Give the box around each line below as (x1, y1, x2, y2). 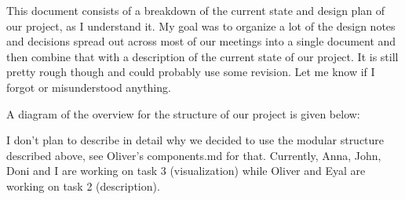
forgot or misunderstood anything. (6, 78, 171, 95)
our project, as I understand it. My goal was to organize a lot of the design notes (6, 17, 396, 34)
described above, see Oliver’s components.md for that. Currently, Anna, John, (6, 147, 381, 163)
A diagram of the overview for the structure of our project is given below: (6, 105, 360, 122)
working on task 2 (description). (6, 177, 160, 194)
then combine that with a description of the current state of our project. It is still (6, 48, 399, 64)
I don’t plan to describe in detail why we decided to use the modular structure (6, 132, 385, 148)
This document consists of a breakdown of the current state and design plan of (6, 2, 385, 18)
